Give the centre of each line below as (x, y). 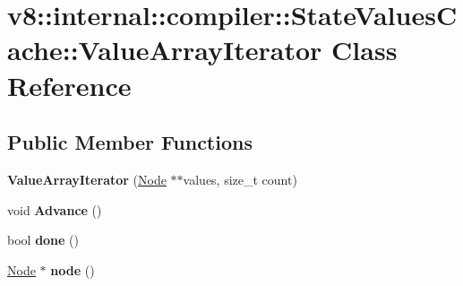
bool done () (43, 240)
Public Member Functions (130, 142)
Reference (69, 85)
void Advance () (55, 209)
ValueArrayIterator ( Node (87, 179)
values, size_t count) (240, 179)
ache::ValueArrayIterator (165, 50)
